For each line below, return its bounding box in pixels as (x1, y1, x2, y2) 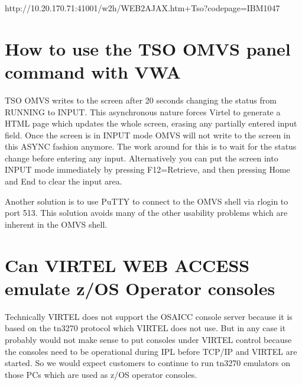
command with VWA (5, 59, 181, 83)
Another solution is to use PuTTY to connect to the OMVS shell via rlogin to (5, 195, 288, 207)
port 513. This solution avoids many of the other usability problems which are (5, 206, 288, 219)
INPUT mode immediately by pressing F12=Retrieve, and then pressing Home (5, 163, 290, 176)
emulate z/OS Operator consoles (5, 276, 275, 300)
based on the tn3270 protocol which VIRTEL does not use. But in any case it (5, 322, 286, 334)
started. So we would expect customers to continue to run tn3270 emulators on (5, 357, 291, 369)
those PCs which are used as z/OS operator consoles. (5, 368, 197, 380)
